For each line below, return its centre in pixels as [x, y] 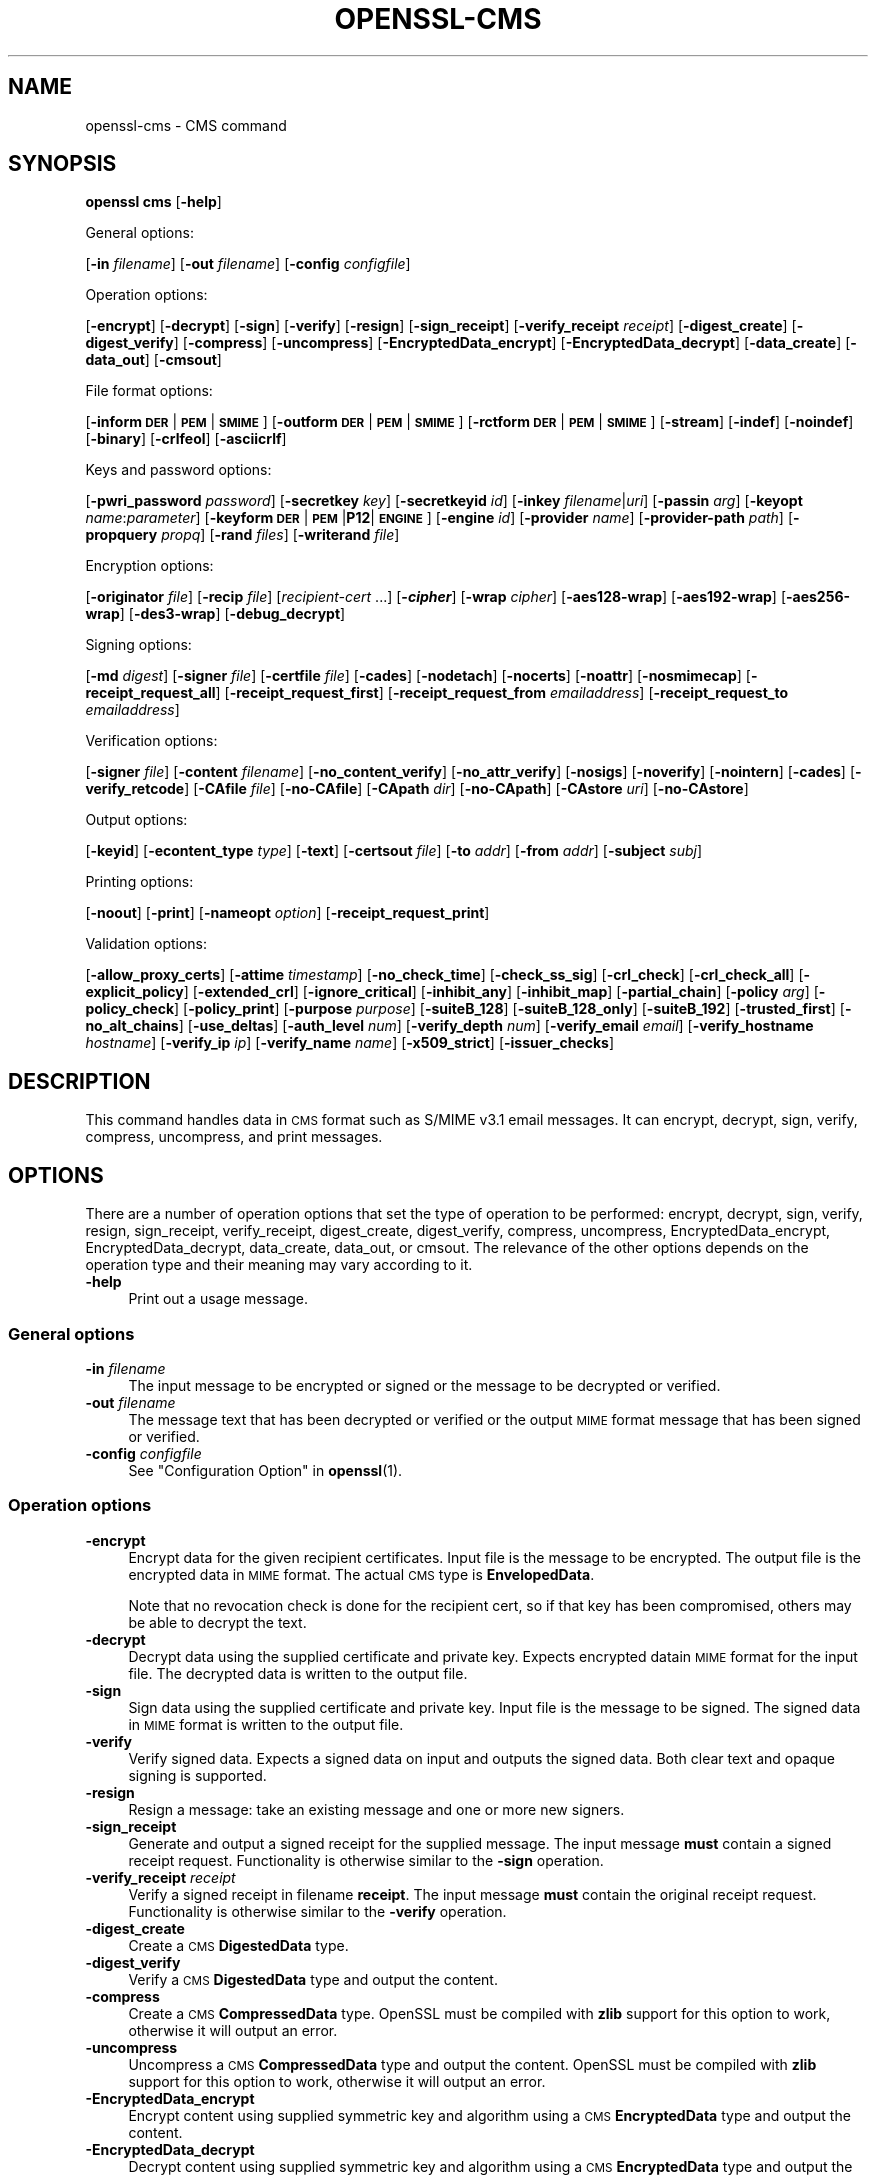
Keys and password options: [178, 470]
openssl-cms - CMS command [186, 125]
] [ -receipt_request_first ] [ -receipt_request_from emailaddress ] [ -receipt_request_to [502, 693]
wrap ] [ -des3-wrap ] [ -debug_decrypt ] [215, 614]
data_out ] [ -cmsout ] [153, 360]
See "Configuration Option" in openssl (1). [265, 1470]
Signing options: [138, 645]
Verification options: [151, 741]
